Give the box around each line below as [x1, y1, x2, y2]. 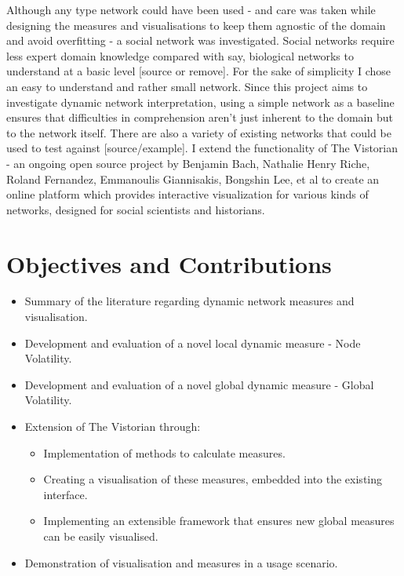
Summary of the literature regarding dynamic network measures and [24, 293, 355, 309]
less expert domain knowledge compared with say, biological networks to [6, 47, 354, 64]
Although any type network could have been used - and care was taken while [6, 2, 376, 17]
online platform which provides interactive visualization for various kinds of [6, 186, 369, 202]
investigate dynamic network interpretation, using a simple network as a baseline [6, 93, 395, 110]
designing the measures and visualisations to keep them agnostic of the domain [6, 16, 386, 33]
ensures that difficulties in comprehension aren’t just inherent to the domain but [6, 109, 393, 126]
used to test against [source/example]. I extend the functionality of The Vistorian [6, 140, 399, 156]
